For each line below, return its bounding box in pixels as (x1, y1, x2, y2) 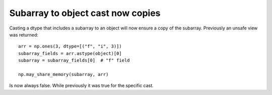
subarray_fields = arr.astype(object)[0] (18, 50, 122, 56)
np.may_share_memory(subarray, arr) (18, 71, 109, 77)
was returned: (9, 31, 39, 37)
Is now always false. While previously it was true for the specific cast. (9, 82, 154, 88)
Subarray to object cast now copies (9, 7, 161, 18)
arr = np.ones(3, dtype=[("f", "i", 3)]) (18, 43, 122, 49)
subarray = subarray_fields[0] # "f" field (18, 57, 130, 63)
